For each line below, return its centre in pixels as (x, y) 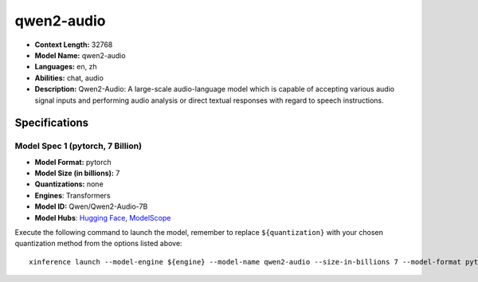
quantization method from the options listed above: (98, 244)
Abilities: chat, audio (69, 78)
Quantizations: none (69, 184)
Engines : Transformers (72, 195)
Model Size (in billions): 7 (77, 173)
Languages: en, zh (66, 67)
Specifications (52, 123)
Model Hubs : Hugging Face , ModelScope (103, 217)
